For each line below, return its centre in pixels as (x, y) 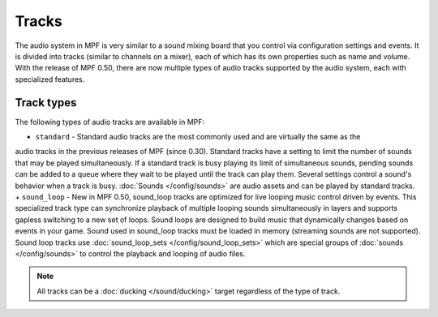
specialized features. (50, 79)
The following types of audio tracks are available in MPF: (110, 122)
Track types (46, 103)
